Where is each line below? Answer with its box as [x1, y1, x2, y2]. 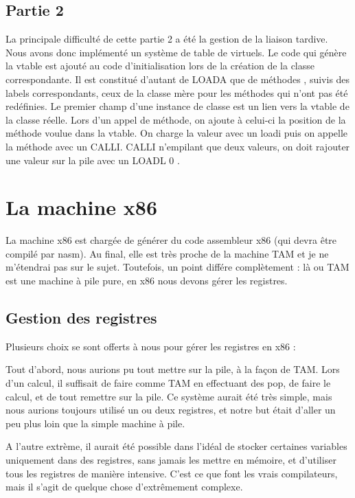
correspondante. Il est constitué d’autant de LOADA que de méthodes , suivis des [5, 71, 350, 86]
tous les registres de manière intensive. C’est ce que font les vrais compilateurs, [5, 466, 338, 480]
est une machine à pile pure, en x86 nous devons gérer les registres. [5, 273, 288, 288]
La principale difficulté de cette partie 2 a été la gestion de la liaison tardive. [5, 32, 328, 46]
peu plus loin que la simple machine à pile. [5, 416, 185, 430]
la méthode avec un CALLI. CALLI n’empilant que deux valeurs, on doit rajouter [5, 139, 350, 153]
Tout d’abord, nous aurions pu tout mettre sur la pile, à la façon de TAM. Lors [5, 362, 340, 376]
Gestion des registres [5, 307, 157, 328]
